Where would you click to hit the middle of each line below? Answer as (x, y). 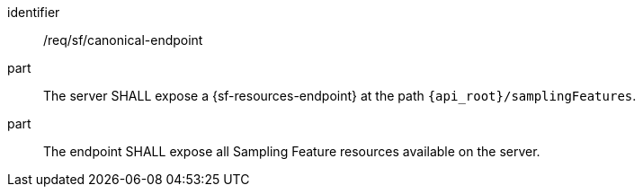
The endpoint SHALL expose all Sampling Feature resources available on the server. (292, 151)
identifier (34, 12)
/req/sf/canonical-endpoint (123, 40)
